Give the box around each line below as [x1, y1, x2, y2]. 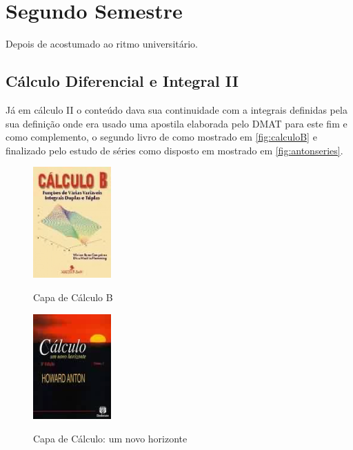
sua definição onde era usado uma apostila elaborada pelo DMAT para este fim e [6, 116, 347, 130]
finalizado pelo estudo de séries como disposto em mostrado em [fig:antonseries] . [6, 143, 343, 157]
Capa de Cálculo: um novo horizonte [33, 431, 188, 445]
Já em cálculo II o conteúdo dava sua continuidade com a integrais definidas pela [6, 102, 347, 116]
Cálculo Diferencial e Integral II [6, 70, 239, 92]
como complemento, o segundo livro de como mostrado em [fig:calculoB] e [6, 130, 317, 144]
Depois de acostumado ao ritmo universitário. [6, 37, 198, 51]
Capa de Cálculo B [33, 290, 113, 305]
